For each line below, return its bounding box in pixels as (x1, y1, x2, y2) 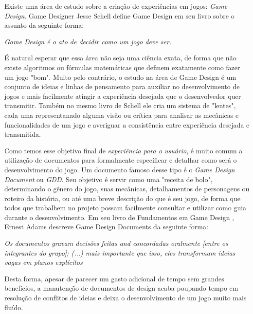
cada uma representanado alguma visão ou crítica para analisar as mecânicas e (4, 110, 239, 120)
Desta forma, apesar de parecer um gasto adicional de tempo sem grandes (4, 273, 224, 283)
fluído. (4, 302, 23, 312)
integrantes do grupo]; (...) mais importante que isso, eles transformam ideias (4, 247, 235, 258)
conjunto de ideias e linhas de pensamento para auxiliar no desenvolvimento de (4, 81, 240, 92)
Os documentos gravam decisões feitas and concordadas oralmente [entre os (4, 238, 228, 248)
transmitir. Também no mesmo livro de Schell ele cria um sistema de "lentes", (4, 100, 236, 111)
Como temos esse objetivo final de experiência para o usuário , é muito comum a (4, 145, 243, 155)
